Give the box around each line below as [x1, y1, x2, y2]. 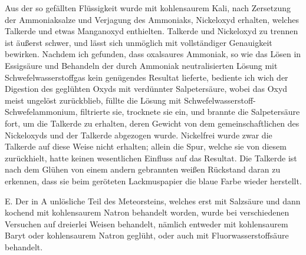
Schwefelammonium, [5, 105, 78, 118]
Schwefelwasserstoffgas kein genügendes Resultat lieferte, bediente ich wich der [5, 71, 288, 83]
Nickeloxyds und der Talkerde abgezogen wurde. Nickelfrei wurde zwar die [5, 128, 272, 141]
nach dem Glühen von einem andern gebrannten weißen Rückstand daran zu [5, 163, 281, 175]
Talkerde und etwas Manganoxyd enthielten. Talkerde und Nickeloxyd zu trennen [5, 25, 298, 37]
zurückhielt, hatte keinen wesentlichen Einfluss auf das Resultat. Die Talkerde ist [5, 151, 297, 164]
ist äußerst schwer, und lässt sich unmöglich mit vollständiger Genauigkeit [5, 36, 272, 48]
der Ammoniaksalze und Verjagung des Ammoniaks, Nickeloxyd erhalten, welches [5, 13, 299, 25]
